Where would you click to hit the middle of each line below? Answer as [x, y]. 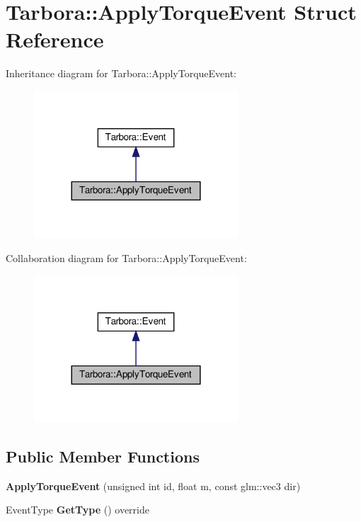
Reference [55, 39]
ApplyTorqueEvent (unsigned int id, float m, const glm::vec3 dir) [153, 486]
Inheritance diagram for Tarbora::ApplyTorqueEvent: [121, 73]
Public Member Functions [103, 456]
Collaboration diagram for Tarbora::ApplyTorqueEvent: [126, 257]
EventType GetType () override [78, 510]
